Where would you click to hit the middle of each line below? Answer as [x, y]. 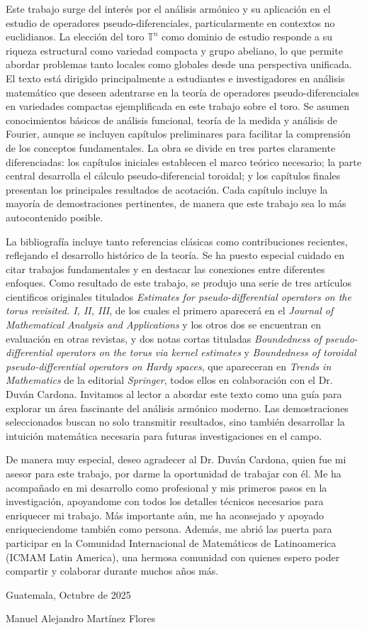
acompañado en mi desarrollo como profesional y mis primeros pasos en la [166, 487]
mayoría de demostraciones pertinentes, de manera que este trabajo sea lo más [176, 203]
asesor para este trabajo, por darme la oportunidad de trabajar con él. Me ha [174, 473]
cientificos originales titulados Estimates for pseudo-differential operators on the [179, 296]
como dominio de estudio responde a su [247, 37]
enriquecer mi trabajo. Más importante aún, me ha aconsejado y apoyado [165, 515]
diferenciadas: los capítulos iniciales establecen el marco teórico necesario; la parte [183, 161]
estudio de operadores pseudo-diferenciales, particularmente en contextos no [170, 22]
